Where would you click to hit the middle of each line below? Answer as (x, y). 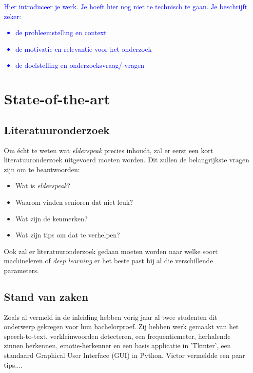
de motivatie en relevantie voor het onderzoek (84, 49)
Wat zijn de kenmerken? (51, 218)
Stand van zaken (46, 296)
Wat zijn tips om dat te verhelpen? (68, 235)
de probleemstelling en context (61, 32)
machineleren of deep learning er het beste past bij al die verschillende (108, 261)
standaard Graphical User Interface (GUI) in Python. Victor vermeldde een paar (125, 355)
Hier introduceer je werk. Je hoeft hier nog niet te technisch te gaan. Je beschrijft (126, 6)
